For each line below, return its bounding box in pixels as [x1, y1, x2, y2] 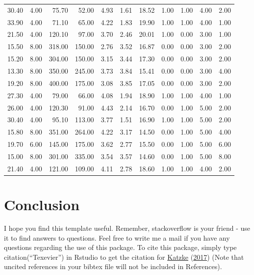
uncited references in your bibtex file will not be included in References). [4, 261, 222, 272]
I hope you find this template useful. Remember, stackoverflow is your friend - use [4, 222, 250, 233]
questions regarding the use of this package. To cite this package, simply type [4, 242, 237, 252]
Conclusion [4, 194, 80, 214]
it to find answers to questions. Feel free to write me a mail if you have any [4, 232, 230, 243]
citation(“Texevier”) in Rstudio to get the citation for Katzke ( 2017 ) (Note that [4, 251, 244, 262]
